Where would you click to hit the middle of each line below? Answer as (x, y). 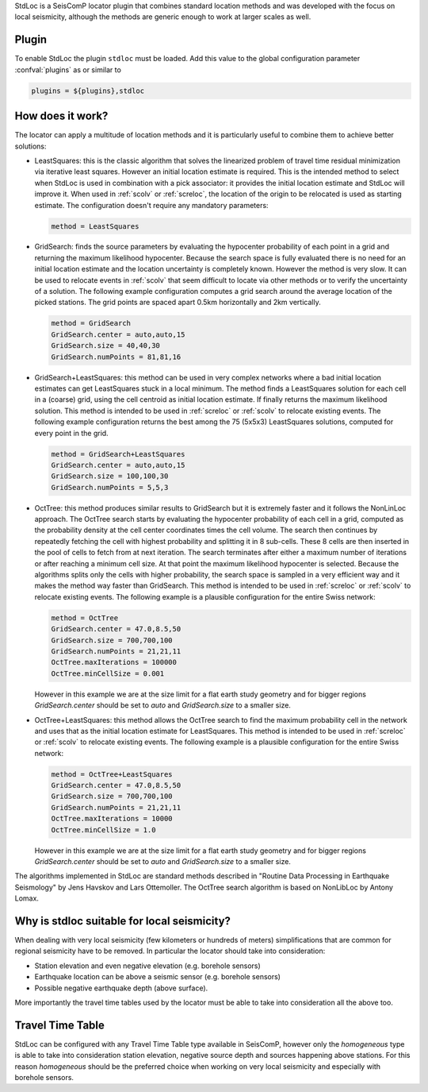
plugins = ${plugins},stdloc (88, 91)
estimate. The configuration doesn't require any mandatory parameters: (151, 205)
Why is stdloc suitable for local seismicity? (123, 921)
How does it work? (61, 116)
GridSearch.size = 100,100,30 (110, 476)
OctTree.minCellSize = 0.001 (108, 673)
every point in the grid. (71, 433)
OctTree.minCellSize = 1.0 (103, 830)
